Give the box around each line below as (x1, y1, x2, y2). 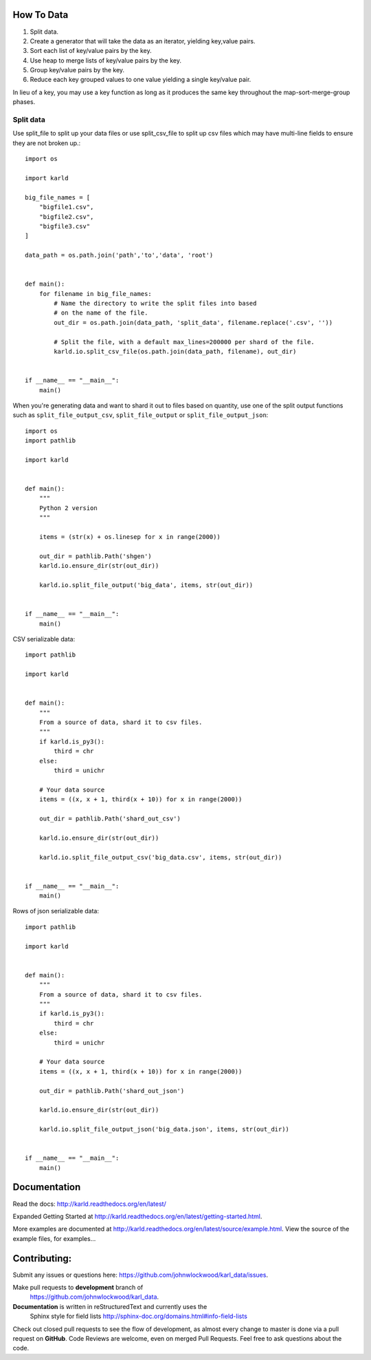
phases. (12, 98, 36, 106)
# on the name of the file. (54, 309, 148, 317)
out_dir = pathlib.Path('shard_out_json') (38, 1087, 185, 1094)
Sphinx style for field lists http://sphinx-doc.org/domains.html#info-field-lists (30, 1312, 247, 1321)
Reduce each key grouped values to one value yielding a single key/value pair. (30, 76, 251, 84)
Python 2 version (38, 504, 98, 512)
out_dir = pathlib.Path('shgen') (38, 552, 153, 560)
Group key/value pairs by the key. (30, 66, 125, 74)
